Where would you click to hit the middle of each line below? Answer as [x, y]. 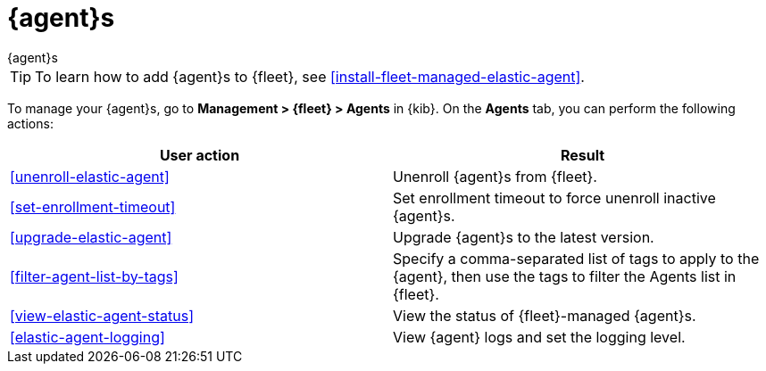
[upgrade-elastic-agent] [91, 237]
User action [200, 155]
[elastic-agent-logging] [87, 337]
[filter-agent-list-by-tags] [94, 276]
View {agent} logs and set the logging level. [539, 337]
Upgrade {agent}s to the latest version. [524, 237]
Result [583, 155]
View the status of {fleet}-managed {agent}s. [545, 315]
